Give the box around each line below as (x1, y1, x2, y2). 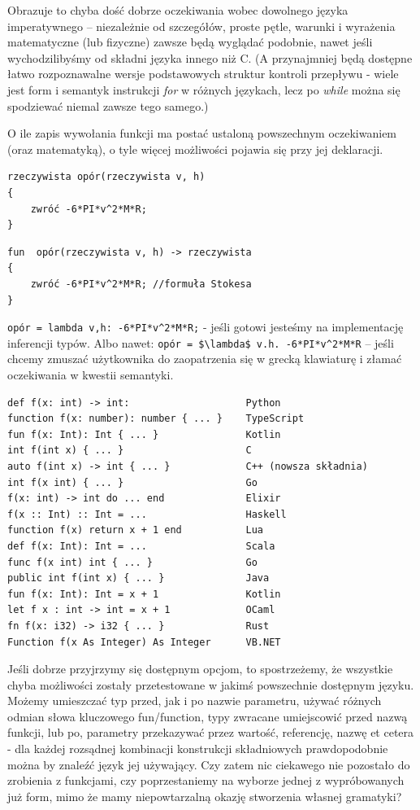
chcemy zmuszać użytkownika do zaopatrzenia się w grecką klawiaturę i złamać (7, 350, 402, 367)
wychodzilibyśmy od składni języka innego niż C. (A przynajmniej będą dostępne (7, 49, 413, 66)
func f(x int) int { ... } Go (7, 556, 258, 568)
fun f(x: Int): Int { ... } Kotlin (7, 428, 281, 440)
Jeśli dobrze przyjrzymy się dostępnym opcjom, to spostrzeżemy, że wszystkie (7, 660, 393, 677)
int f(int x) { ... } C (7, 444, 252, 457)
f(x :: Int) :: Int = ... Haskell (7, 508, 287, 520)
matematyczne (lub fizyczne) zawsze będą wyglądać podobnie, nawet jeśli (7, 33, 373, 50)
